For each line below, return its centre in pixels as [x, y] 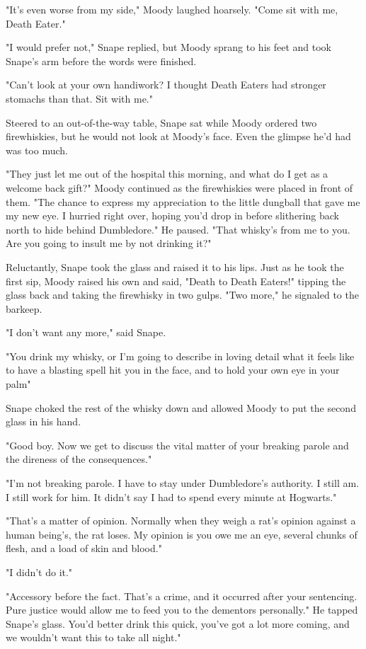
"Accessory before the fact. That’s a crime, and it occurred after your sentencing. [182, 596]
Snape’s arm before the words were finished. [101, 61]
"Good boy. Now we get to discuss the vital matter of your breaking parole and [177, 445]
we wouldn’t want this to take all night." [93, 637]
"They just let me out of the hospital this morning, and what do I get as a [167, 174]
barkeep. [24, 308]
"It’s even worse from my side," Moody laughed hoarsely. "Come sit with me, [172, 9]
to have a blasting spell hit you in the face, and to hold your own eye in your [173, 370]
